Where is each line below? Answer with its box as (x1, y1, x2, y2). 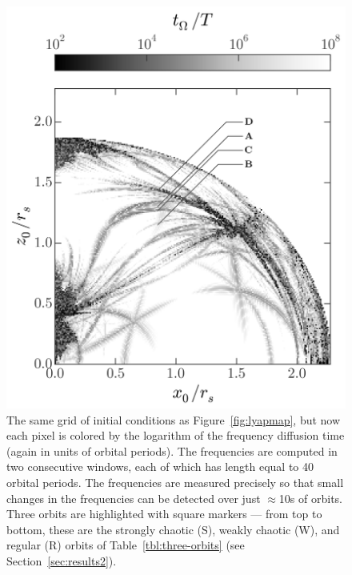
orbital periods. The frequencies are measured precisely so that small (6, 473, 344, 490)
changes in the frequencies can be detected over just (6, 489, 261, 506)
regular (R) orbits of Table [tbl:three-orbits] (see (6, 537, 245, 553)
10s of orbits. (278, 489, 342, 506)
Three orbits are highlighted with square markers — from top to (6, 505, 322, 522)
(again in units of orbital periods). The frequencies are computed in (6, 442, 338, 459)
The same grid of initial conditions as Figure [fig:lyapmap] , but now (6, 411, 341, 428)
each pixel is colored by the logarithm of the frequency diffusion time (6, 427, 345, 444)
